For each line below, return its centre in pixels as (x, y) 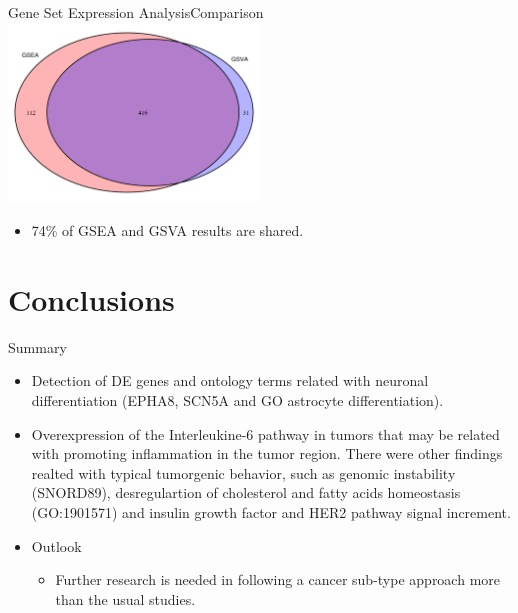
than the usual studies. (125, 598)
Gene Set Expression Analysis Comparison (136, 12)
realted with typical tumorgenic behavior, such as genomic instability (243, 472)
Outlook (56, 545)
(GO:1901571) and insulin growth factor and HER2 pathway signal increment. (271, 511)
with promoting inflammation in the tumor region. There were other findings (267, 453)
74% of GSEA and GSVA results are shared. (167, 230)
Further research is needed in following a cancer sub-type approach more (278, 579)
